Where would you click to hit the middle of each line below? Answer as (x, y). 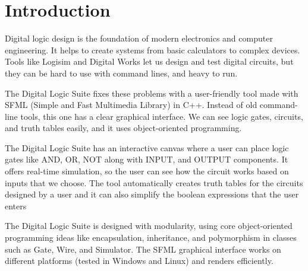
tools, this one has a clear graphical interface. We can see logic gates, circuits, (162, 116)
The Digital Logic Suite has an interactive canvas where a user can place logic (147, 147)
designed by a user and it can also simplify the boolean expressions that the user (152, 194)
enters (16, 205)
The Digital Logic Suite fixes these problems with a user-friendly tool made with (152, 93)
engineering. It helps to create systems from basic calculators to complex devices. (153, 50)
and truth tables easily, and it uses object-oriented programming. (123, 128)
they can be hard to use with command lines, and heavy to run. (121, 73)
